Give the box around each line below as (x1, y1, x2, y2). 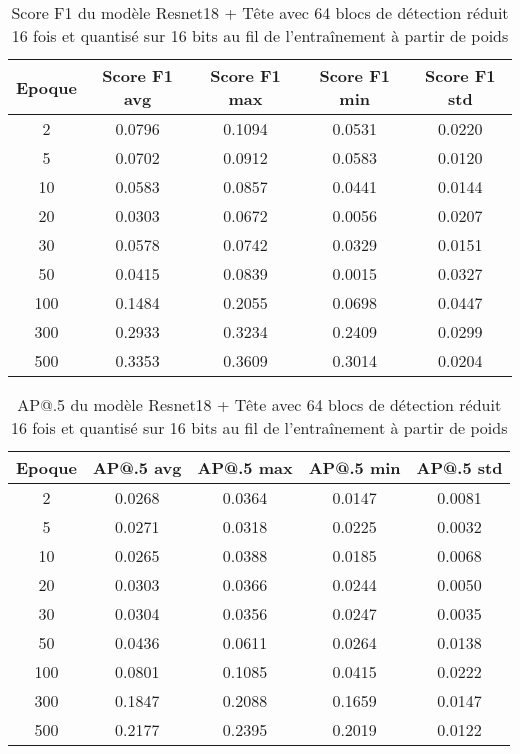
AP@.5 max (197, 456, 293, 479)
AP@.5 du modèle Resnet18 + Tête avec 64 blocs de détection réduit (17, 393, 502, 416)
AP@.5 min (308, 456, 401, 479)
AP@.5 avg (92, 456, 182, 479)
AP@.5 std (416, 456, 503, 479)
